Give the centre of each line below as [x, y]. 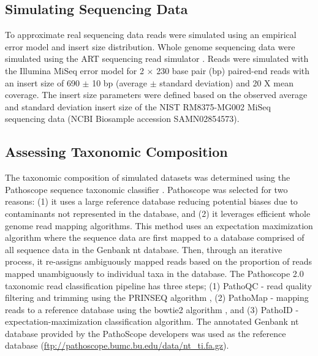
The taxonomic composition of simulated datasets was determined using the [148, 177]
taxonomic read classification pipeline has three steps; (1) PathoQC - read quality [158, 285]
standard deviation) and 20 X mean [226, 82]
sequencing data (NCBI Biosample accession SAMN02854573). [122, 119]
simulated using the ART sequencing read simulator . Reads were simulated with [157, 59]
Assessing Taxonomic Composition [116, 152]
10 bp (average [119, 82]
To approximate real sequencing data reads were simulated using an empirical [151, 35]
